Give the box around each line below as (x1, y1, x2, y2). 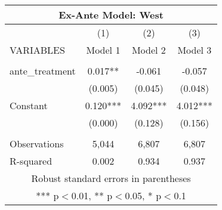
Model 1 (86, 43, 121, 57)
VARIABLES (10, 43, 65, 57)
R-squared (10, 154, 53, 168)
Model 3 (177, 43, 212, 57)
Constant (10, 98, 48, 112)
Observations (10, 137, 64, 150)
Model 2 (131, 43, 166, 57)
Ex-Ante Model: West (58, 8, 164, 21)
